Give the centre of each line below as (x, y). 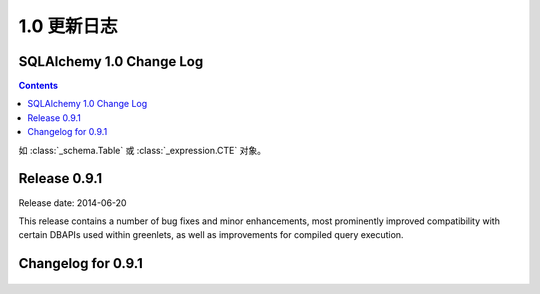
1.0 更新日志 (68, 26)
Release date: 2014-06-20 (72, 202)
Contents (38, 86)
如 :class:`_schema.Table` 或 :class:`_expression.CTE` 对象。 (142, 150)
